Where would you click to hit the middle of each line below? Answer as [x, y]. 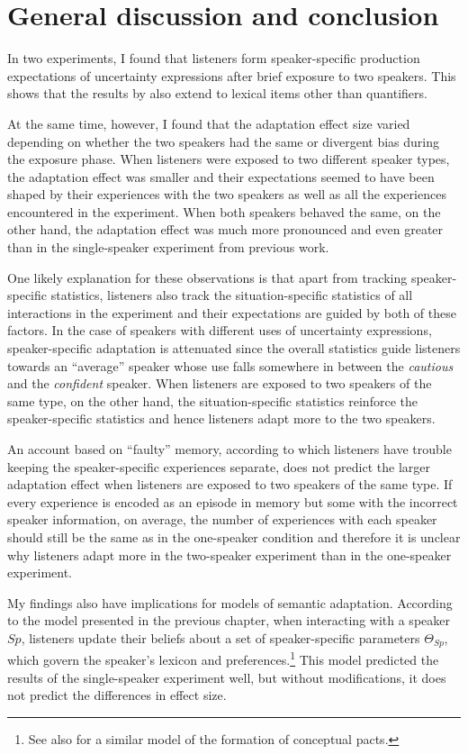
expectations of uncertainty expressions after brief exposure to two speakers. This [232, 75]
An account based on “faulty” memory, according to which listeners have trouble [229, 449]
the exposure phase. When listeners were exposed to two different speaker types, [229, 159]
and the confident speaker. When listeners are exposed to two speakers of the [220, 383]
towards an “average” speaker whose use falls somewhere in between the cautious [230, 365]
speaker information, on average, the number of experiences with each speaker [222, 519]
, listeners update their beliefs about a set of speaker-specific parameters [220, 637]
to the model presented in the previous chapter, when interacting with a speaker [229, 620]
